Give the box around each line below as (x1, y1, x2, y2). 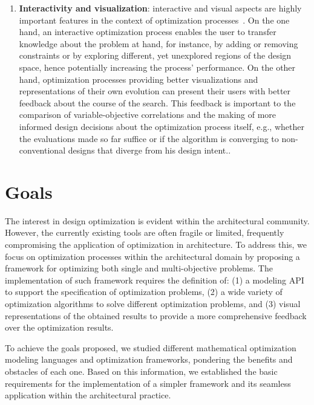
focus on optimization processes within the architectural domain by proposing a (5, 250, 300, 262)
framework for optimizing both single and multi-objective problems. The (5, 262, 273, 274)
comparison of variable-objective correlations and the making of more (19, 108, 276, 121)
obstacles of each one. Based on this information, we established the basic (5, 364, 278, 377)
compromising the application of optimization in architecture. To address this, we (5, 238, 307, 251)
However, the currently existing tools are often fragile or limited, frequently (5, 226, 284, 239)
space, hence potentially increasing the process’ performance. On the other (19, 60, 296, 73)
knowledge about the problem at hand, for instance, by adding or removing (19, 37, 298, 50)
